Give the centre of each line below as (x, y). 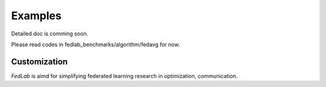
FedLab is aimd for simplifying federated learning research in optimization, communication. (124, 76)
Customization (40, 61)
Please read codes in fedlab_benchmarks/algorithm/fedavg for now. (96, 44)
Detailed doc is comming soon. (50, 34)
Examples (36, 16)
